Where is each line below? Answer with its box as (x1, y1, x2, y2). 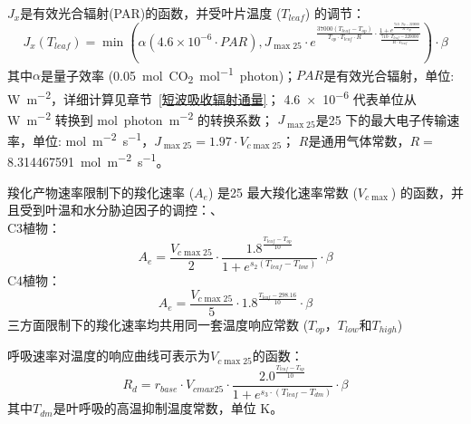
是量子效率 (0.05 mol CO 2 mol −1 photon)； (40, 63, 297, 87)
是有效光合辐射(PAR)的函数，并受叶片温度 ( (20, 4, 282, 22)
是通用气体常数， (308, 130, 410, 149)
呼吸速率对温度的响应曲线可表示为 (7, 346, 210, 365)
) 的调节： (304, 4, 365, 22)
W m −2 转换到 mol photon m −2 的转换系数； (7, 107, 274, 129)
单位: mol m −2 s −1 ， (32, 129, 155, 149)
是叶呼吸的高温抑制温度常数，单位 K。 (53, 399, 284, 418)
